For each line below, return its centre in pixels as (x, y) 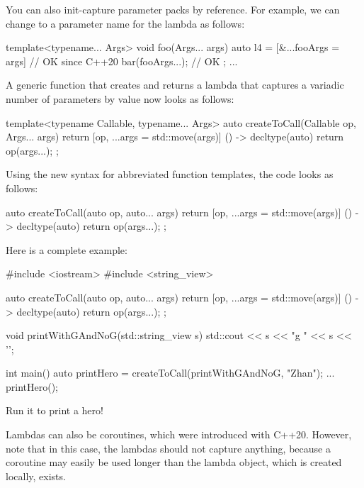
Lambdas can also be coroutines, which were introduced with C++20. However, (179, 434)
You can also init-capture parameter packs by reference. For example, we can (173, 9)
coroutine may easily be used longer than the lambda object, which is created (174, 462)
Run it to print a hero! (55, 410)
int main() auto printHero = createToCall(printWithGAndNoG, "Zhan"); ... (170, 373)
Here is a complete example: (67, 249)
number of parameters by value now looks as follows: (120, 98)
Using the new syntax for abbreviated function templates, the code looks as (170, 174)
